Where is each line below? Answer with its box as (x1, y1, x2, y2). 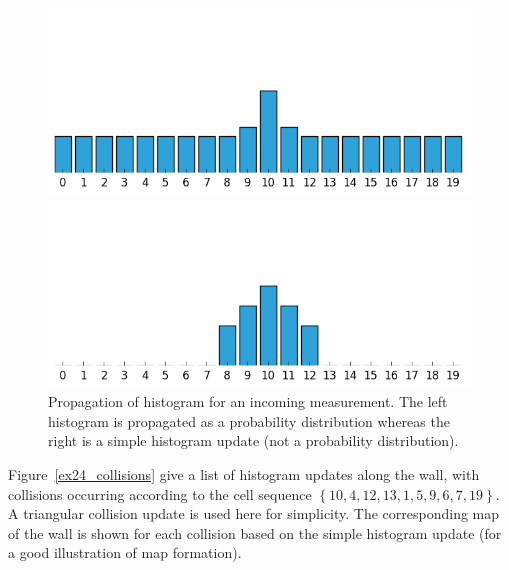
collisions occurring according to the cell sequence (8, 483, 312, 504)
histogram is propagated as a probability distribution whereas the (48, 410, 450, 431)
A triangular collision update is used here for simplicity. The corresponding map (8, 503, 500, 524)
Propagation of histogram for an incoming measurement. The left (48, 391, 448, 412)
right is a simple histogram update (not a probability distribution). (48, 430, 459, 451)
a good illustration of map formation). (8, 542, 242, 563)
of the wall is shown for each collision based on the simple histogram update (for (8, 522, 502, 543)
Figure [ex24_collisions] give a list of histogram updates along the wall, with (8, 463, 480, 484)
